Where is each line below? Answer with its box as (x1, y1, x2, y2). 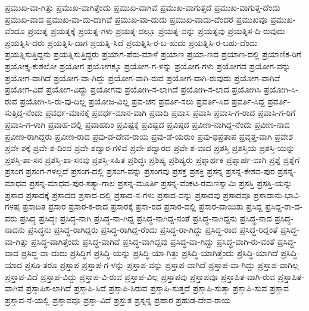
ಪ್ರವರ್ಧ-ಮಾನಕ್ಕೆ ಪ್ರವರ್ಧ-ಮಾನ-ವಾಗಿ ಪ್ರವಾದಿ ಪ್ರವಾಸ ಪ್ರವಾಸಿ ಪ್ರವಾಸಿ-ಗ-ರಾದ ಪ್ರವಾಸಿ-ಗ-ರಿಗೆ (45, 106, 296, 119)
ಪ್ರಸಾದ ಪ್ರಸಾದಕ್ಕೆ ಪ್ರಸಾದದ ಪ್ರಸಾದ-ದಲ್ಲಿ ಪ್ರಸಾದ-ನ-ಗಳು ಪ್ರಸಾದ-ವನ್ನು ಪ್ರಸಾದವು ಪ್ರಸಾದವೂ (5, 188, 251, 201)
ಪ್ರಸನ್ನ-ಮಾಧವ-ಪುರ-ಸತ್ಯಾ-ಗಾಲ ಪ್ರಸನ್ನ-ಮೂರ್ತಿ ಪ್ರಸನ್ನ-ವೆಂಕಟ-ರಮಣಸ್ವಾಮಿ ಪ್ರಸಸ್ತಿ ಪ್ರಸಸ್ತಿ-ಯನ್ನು (29, 176, 292, 189)
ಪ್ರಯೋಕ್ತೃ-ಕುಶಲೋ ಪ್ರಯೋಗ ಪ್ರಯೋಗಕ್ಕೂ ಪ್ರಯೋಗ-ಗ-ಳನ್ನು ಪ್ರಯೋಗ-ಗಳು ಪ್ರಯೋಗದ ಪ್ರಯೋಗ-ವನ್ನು (5, 59, 291, 72)
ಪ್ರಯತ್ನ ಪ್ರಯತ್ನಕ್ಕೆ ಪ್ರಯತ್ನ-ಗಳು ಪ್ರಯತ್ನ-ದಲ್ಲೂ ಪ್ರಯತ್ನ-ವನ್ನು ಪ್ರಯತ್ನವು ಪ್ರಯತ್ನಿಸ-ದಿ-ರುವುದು (27, 24, 285, 37)
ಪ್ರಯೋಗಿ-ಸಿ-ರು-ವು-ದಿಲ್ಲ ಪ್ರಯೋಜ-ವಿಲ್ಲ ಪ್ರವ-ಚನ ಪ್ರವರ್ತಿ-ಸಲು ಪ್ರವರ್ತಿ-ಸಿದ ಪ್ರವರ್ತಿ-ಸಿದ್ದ (20, 94, 265, 107)
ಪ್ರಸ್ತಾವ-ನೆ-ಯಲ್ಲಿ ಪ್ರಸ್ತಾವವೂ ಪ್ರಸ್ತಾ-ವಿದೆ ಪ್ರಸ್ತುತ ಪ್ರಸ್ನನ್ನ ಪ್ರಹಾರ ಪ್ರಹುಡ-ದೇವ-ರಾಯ (5, 293, 231, 306)
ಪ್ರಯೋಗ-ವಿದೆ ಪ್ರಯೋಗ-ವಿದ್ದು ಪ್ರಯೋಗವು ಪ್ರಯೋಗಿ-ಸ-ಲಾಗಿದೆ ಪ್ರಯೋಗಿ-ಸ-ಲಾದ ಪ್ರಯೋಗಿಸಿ (5, 83, 261, 96)
